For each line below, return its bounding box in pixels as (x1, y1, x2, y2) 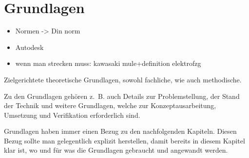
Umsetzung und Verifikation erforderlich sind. (4, 110, 140, 120)
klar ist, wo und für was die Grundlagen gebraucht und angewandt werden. (4, 145, 228, 155)
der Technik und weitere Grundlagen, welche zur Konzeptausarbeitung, (4, 100, 216, 111)
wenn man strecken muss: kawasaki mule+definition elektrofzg (15, 58, 201, 68)
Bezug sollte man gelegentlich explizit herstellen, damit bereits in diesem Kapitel (4, 135, 245, 145)
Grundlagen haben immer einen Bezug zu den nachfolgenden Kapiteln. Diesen (4, 126, 237, 136)
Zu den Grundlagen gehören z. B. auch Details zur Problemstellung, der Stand (4, 91, 240, 101)
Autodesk (15, 42, 44, 52)
